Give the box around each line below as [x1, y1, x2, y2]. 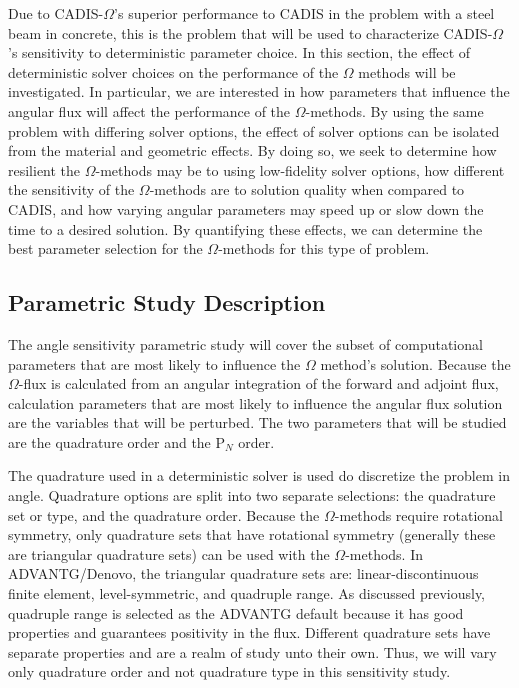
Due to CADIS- [8, 3, 104, 23]
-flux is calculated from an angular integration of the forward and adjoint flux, [18, 373, 499, 394]
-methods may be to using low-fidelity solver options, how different [95, 159, 505, 180]
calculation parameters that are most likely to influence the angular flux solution [8, 392, 503, 413]
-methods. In [345, 543, 423, 564]
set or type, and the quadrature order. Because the [8, 504, 320, 525]
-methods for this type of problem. [218, 238, 430, 259]
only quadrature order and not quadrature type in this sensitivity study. [8, 661, 451, 682]
